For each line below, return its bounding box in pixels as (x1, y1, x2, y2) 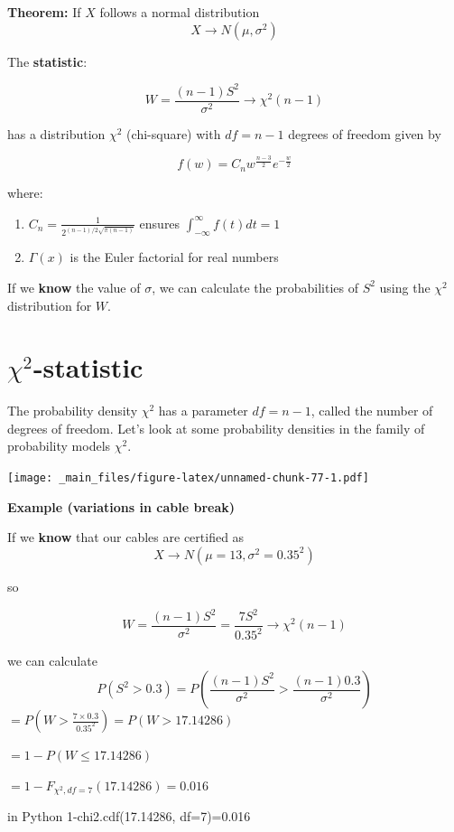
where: (7, 183, 43, 202)
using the (379, 277, 431, 296)
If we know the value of (7, 277, 141, 296)
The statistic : (7, 51, 88, 70)
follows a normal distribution (99, 3, 260, 21)
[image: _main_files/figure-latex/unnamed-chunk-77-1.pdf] (7, 472, 369, 485)
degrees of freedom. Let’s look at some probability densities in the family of (7, 418, 425, 437)
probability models (7, 436, 111, 455)
